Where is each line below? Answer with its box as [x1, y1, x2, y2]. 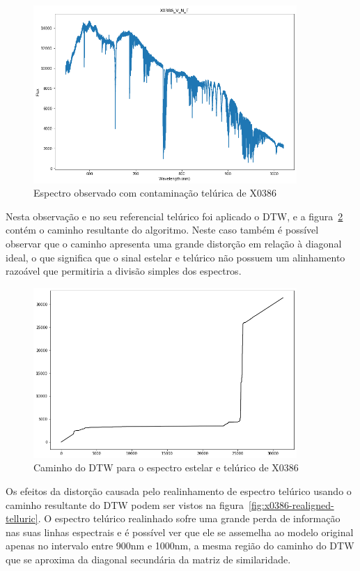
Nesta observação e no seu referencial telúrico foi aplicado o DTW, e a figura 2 [6, 208, 343, 223]
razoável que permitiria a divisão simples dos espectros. [6, 264, 242, 278]
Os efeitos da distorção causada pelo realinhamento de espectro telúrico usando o [6, 483, 352, 498]
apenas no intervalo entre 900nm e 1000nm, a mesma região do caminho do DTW [6, 538, 354, 553]
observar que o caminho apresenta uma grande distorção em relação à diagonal [6, 236, 342, 251]
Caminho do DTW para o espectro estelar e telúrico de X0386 [33, 460, 299, 475]
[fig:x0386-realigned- [249, 497, 334, 512]
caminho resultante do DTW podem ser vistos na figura [6, 497, 244, 512]
